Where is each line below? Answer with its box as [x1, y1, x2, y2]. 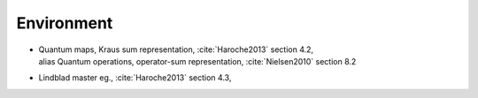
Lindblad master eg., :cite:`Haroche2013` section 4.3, [38, 72, 232, 83]
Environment [16, 13, 113, 33]
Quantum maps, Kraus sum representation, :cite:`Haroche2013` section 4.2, [38, 44, 314, 55]
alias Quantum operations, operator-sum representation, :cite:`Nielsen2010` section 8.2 [38, 56, 357, 66]
